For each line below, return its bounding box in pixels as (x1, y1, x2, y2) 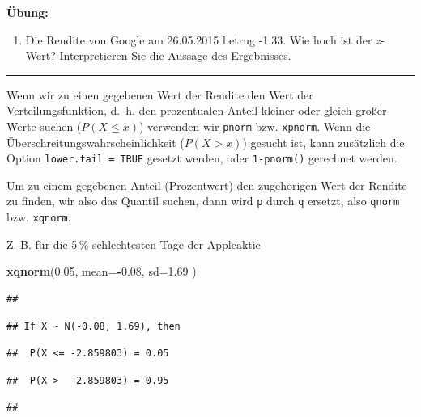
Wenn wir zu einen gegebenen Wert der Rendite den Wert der (6, 86, 313, 103)
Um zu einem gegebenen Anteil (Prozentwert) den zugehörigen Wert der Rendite (6, 176, 407, 193)
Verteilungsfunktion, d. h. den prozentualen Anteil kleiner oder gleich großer (6, 102, 387, 119)
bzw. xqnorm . (6, 208, 71, 225)
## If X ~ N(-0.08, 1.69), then (6, 320, 181, 332)
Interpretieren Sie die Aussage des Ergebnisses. (59, 47, 291, 64)
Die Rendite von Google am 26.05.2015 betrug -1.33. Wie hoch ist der (25, 31, 372, 48)
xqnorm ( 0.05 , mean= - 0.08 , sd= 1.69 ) (6, 263, 197, 280)
